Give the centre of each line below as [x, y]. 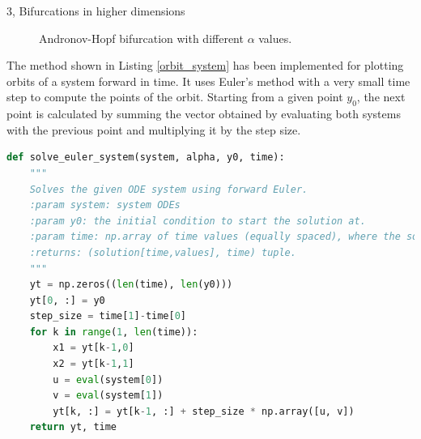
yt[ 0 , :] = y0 [67, 300]
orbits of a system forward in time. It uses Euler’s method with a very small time [208, 81]
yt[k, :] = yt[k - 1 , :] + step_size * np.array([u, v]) [204, 411]
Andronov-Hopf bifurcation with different [141, 38]
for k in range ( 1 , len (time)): [114, 332]
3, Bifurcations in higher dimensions [96, 11]
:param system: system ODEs [105, 205]
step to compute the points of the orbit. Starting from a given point [175, 97]
